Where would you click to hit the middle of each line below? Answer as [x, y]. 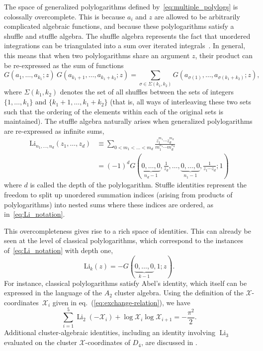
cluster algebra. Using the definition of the [179, 293]
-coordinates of [108, 342]
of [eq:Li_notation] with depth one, [59, 250]
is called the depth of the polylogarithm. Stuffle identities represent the [138, 185]
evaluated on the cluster [41, 342]
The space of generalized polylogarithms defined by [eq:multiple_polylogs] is [121, 6]
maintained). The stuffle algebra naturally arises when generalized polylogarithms [128, 121]
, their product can [224, 55]
